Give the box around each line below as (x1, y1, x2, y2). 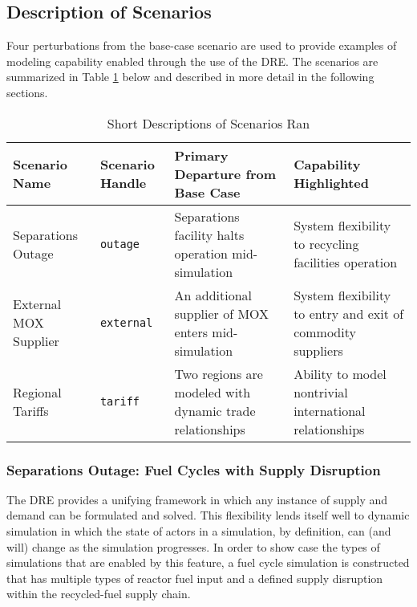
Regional (13, 382, 62, 401)
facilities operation (294, 253, 398, 272)
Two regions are (174, 364, 263, 383)
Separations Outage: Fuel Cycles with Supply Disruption (6, 459, 381, 479)
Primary (174, 145, 229, 165)
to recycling (294, 234, 359, 254)
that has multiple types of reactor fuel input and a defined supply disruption (6, 569, 383, 586)
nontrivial (294, 382, 348, 401)
